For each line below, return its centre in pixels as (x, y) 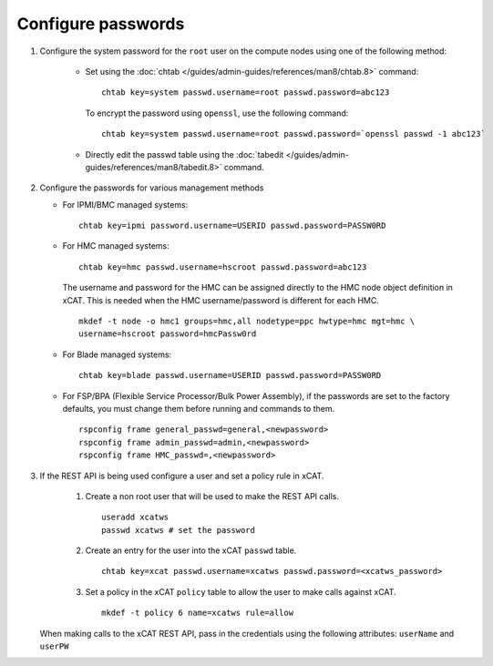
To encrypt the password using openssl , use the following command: (217, 113)
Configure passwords (101, 24)
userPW (54, 646)
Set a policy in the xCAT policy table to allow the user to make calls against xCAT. (241, 591)
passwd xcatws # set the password (178, 530)
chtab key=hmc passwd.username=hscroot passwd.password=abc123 (223, 267)
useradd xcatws (135, 517)
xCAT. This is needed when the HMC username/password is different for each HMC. (221, 300)
